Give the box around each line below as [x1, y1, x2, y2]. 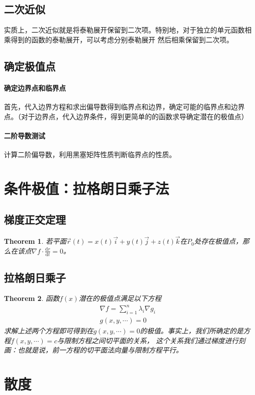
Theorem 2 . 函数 [4, 293, 59, 303]
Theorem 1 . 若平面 [4, 236, 66, 246]
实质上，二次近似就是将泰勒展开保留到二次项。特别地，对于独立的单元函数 [4, 25, 245, 35]
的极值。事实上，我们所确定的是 [140, 325, 244, 335]
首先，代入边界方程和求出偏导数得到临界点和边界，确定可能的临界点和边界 [4, 101, 245, 111]
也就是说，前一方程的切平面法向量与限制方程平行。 [17, 345, 183, 355]
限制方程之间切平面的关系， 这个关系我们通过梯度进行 [64, 335, 239, 345]
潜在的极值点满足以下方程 [79, 293, 162, 303]
